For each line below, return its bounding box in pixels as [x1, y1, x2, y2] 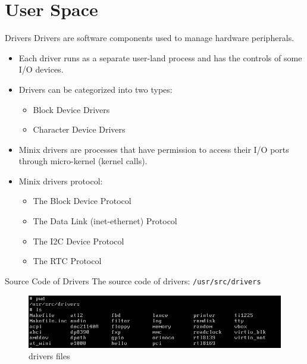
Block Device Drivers [33, 103, 110, 115]
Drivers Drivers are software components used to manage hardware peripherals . [5, 32, 295, 44]
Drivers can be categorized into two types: [18, 83, 173, 95]
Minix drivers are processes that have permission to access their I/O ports [18, 143, 289, 155]
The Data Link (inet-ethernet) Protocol [33, 215, 177, 227]
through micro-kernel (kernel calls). [18, 155, 148, 167]
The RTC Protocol [33, 255, 102, 267]
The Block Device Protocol [33, 194, 131, 207]
